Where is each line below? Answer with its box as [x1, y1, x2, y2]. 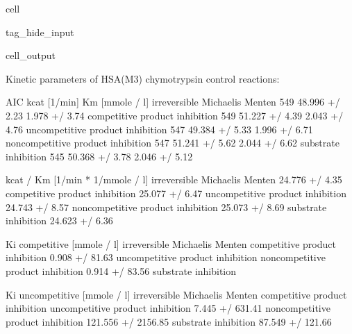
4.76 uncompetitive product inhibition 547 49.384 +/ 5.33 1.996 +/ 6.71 [6, 122, 313, 136]
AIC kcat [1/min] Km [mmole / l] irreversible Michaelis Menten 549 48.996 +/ [6, 94, 340, 109]
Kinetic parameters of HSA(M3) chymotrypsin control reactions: [6, 71, 280, 85]
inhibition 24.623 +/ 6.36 [6, 213, 113, 228]
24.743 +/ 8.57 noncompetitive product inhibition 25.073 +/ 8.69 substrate [6, 199, 327, 214]
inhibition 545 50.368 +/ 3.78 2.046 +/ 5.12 [6, 149, 193, 163]
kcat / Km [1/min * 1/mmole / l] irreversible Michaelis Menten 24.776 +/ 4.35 [6, 172, 342, 187]
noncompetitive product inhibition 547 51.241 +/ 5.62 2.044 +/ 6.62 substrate [6, 135, 340, 150]
